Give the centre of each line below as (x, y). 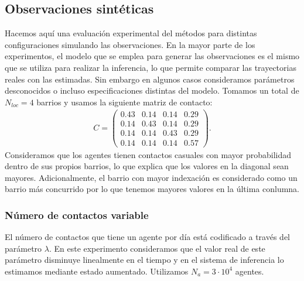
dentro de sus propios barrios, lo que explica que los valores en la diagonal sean (147, 166)
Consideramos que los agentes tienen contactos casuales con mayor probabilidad (148, 154)
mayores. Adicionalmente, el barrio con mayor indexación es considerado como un (151, 177)
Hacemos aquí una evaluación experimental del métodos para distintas (131, 33)
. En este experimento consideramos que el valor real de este (157, 248)
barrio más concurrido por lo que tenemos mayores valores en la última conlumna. (152, 189)
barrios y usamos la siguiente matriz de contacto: (124, 102)
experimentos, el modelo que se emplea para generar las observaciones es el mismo (152, 56)
